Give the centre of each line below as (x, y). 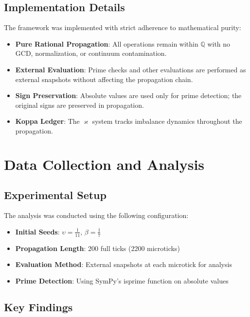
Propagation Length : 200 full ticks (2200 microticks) (98, 248)
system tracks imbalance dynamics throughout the (167, 121)
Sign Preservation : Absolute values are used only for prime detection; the (128, 95)
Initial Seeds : (37, 231)
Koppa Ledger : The (47, 121)
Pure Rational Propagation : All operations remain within (107, 43)
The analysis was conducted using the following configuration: (96, 215)
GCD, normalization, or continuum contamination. (91, 53)
